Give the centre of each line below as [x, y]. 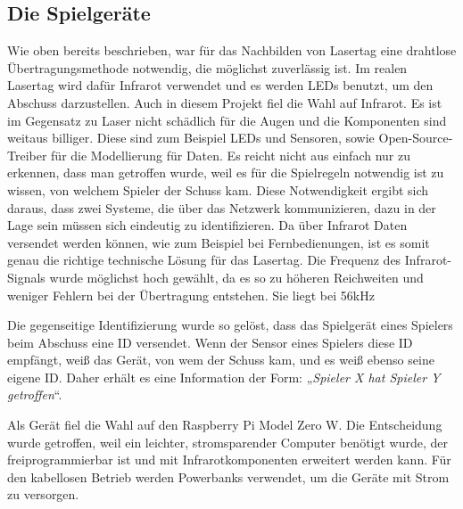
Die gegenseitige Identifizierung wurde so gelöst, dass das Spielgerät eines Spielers [230, 325]
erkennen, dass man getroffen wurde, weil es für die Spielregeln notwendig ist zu [226, 172]
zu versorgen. [43, 494]
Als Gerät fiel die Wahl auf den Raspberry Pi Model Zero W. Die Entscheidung [225, 425]
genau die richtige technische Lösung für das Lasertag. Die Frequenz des [204, 260]
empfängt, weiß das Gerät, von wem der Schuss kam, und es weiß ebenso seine [221, 360]
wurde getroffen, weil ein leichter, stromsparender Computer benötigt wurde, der [228, 442]
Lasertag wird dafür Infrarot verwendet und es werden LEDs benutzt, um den [220, 85]
